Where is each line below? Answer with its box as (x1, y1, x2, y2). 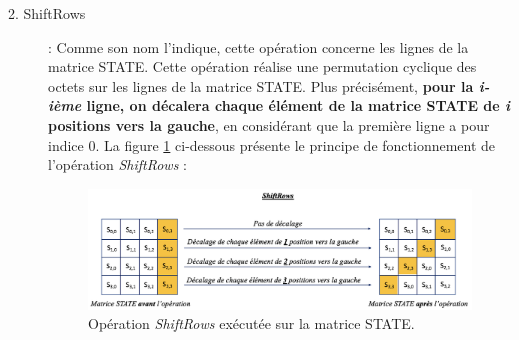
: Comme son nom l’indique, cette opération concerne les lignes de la (48, 36, 469, 57)
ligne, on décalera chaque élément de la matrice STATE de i (86, 95, 510, 116)
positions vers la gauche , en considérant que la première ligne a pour (48, 114, 490, 135)
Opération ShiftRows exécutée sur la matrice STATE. (88, 313, 415, 334)
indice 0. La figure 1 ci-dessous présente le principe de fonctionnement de (48, 134, 496, 155)
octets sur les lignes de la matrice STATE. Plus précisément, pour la (48, 75, 474, 96)
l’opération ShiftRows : (48, 154, 187, 175)
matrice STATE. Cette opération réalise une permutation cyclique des (48, 56, 477, 77)
